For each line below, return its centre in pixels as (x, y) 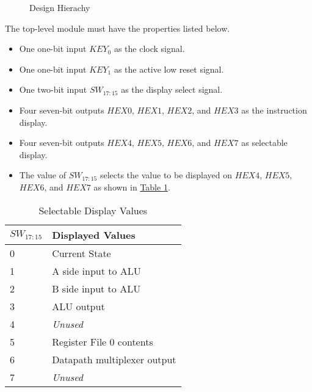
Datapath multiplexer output (114, 359)
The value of (43, 175)
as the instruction (274, 110)
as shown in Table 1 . (132, 187)
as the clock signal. (149, 49)
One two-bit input (53, 89)
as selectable (264, 143)
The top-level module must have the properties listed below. (118, 28)
